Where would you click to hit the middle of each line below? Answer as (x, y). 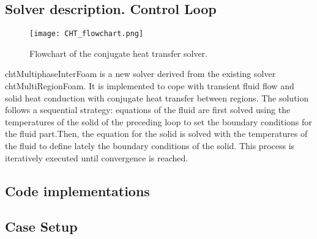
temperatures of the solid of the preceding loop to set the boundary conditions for (158, 121)
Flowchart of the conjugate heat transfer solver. (119, 53)
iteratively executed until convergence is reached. (97, 157)
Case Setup (41, 226)
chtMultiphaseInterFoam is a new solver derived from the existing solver (140, 74)
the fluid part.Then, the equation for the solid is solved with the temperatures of (156, 134)
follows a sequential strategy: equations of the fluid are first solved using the (148, 110)
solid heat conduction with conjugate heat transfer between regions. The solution (157, 97)
